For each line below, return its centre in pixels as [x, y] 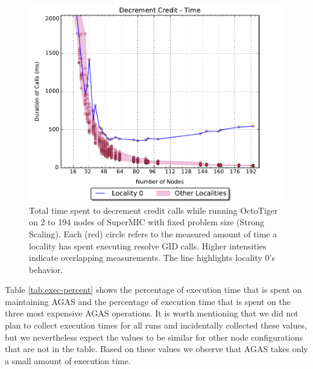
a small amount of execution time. [68, 360]
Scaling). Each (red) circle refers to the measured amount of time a [153, 233]
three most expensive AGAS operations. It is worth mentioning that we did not [152, 313]
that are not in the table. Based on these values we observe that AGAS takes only [156, 349]
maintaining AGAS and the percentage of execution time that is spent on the [148, 301]
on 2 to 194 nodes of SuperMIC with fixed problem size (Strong [147, 222]
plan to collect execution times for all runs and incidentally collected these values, [156, 325]
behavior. [46, 269]
